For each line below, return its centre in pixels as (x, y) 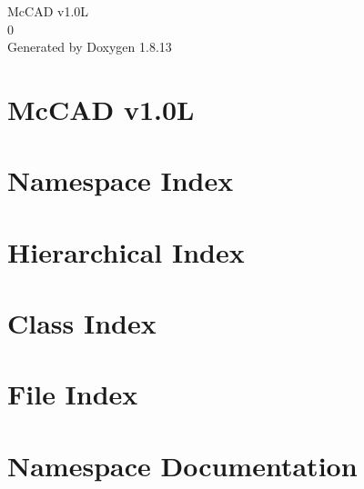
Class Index (82, 323)
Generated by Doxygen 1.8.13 (90, 47)
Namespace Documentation (182, 465)
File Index (73, 394)
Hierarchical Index (126, 251)
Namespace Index (121, 180)
